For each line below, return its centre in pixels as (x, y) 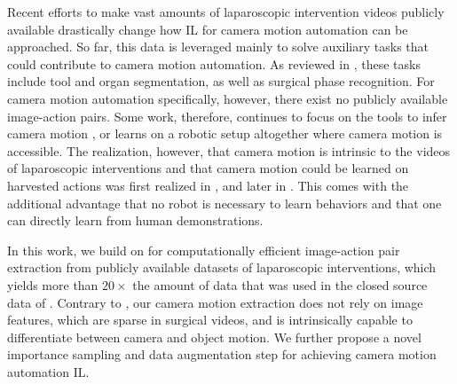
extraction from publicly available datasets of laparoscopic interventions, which (222, 267)
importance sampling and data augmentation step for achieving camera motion (222, 354)
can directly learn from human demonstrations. (135, 220)
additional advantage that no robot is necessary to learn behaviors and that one (225, 203)
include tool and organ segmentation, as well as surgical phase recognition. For (221, 81)
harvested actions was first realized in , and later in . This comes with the (208, 185)
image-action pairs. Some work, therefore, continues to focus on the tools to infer (227, 116)
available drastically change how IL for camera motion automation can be (208, 29)
